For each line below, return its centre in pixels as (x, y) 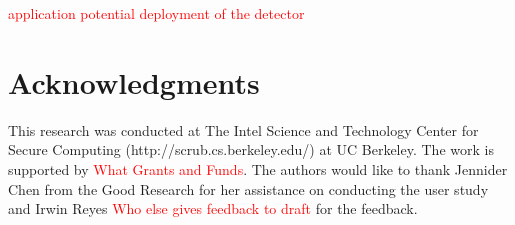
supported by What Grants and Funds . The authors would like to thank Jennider (258, 168)
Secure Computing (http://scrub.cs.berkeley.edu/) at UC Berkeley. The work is (251, 149)
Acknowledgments (134, 81)
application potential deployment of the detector (156, 13)
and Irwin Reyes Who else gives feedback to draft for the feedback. (213, 208)
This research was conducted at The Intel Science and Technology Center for (243, 129)
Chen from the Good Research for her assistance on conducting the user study (248, 188)
